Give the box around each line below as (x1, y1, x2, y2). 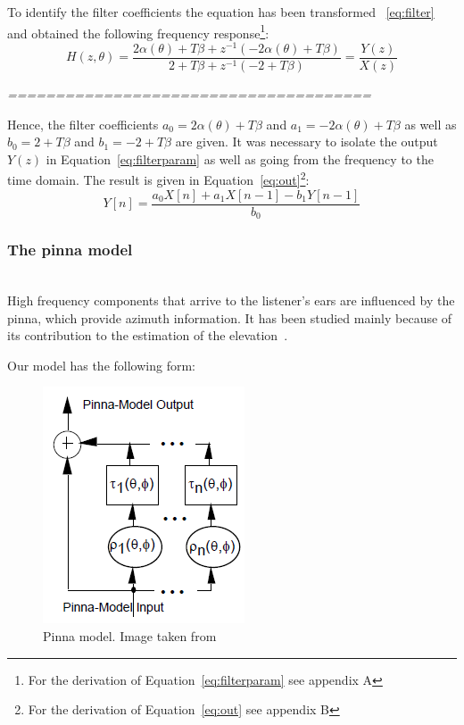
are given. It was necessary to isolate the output (175, 132, 438, 151)
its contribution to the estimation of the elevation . (7, 326, 288, 345)
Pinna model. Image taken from (43, 626, 217, 645)
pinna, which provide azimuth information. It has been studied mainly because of (7, 308, 452, 327)
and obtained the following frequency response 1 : (7, 21, 269, 42)
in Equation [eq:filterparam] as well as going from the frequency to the (46, 149, 434, 168)
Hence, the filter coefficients (7, 114, 159, 133)
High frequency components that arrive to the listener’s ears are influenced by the (7, 290, 455, 309)
